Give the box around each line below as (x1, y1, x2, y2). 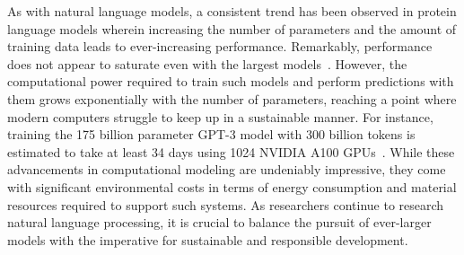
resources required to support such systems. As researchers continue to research (7, 195, 444, 214)
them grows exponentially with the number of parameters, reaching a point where (7, 89, 457, 108)
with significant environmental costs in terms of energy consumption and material (7, 177, 457, 196)
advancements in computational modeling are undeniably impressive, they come (7, 160, 446, 179)
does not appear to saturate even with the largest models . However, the (7, 54, 407, 73)
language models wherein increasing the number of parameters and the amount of (7, 19, 457, 38)
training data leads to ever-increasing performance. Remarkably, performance (7, 37, 433, 56)
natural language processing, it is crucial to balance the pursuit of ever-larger (7, 213, 432, 232)
